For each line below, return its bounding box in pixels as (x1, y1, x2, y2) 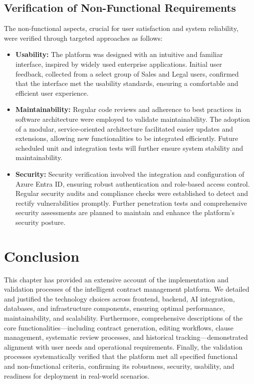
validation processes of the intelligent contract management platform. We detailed (4, 284, 250, 294)
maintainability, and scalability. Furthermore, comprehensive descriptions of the (4, 312, 243, 323)
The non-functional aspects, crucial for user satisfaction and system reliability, (4, 23, 239, 33)
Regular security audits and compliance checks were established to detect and (15, 188, 248, 198)
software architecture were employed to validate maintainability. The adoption (15, 113, 250, 124)
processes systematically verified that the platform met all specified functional (4, 351, 238, 361)
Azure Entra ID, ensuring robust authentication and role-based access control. (15, 178, 250, 189)
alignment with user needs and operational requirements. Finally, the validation (4, 341, 243, 352)
